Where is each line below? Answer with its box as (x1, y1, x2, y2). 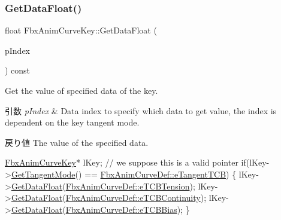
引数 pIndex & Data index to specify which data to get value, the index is (5, 104, 277, 117)
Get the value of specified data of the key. (5, 84, 158, 96)
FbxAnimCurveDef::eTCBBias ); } (65, 203, 190, 215)
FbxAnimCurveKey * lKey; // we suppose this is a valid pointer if (5, 156, 246, 169)
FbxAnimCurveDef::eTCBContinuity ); (65, 191, 207, 204)
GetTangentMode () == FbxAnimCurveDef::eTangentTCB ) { (11, 167, 237, 180)
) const (5, 64, 31, 77)
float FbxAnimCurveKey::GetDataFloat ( (5, 24, 157, 36)
